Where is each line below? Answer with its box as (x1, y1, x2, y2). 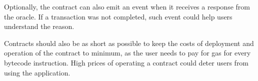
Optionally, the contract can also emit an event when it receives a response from (4, 1, 250, 11)
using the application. (4, 67, 70, 77)
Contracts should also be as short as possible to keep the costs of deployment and (4, 37, 254, 48)
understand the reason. (4, 21, 74, 31)
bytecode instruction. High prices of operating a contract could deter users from (4, 57, 249, 67)
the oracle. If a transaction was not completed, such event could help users (4, 11, 232, 21)
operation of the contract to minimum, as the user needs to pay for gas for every (4, 47, 251, 58)
